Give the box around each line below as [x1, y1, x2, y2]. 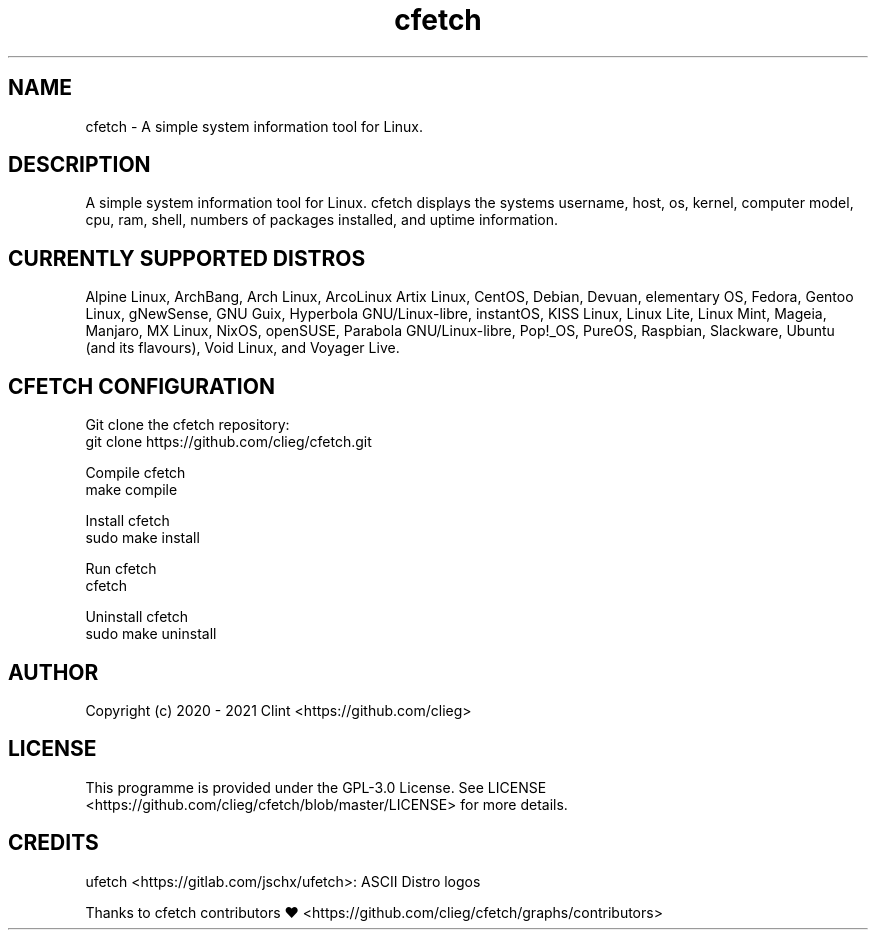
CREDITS [8, 830, 99, 856]
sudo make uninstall [85, 625, 217, 643]
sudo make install [85, 529, 200, 547]
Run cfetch [85, 560, 157, 578]
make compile [85, 481, 178, 499]
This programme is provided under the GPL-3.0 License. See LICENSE [85, 778, 547, 796]
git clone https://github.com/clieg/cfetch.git [85, 433, 372, 451]
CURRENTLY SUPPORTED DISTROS [8, 245, 366, 271]
